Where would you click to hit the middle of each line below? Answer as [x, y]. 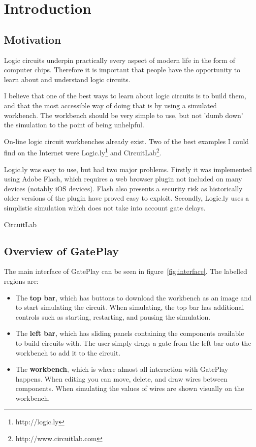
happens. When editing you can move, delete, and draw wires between [121, 378]
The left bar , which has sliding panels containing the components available [130, 333]
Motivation [32, 39]
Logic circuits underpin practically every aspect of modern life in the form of [120, 60]
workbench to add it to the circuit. [68, 352]
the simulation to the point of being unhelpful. [74, 125]
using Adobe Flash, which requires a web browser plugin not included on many [123, 179]
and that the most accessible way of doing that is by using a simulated [111, 105]
